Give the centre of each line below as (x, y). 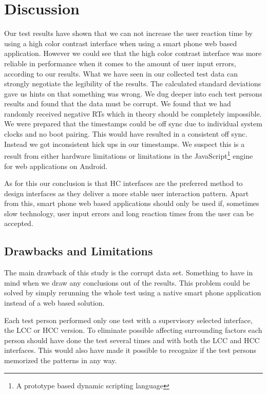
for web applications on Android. (56, 166)
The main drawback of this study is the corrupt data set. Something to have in (129, 273)
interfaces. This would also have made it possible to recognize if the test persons (130, 350)
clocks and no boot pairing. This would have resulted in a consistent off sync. (126, 134)
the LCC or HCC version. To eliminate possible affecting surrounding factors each (133, 330)
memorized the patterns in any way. (61, 360)
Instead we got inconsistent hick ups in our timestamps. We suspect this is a (125, 144)
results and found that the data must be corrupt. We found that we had (118, 104)
